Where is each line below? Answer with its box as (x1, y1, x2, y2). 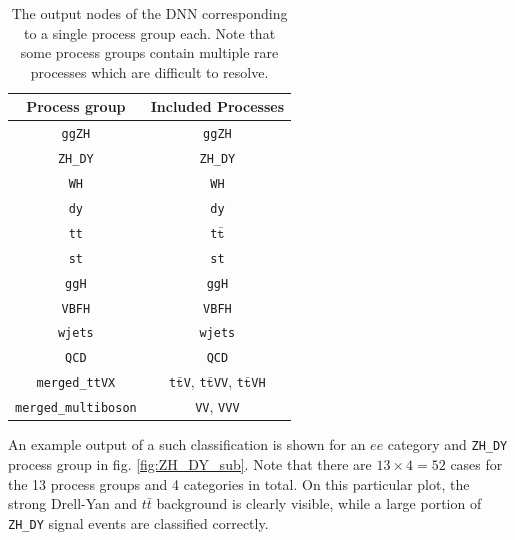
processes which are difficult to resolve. (30, 61, 269, 82)
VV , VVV (195, 396, 240, 417)
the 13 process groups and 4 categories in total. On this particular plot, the (8, 473, 470, 494)
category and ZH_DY (387, 434, 508, 455)
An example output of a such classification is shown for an (8, 434, 366, 455)
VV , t (213, 371, 244, 392)
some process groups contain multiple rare (20, 42, 279, 63)
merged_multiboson (15, 401, 137, 416)
